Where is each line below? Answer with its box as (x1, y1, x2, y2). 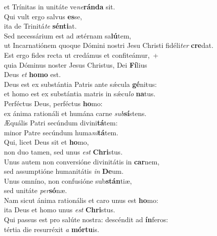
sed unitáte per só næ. (4, 185, 67, 196)
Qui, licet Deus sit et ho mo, (4, 137, 89, 147)
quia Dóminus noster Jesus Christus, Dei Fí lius (4, 59, 147, 70)
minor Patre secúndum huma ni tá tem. (4, 127, 119, 137)
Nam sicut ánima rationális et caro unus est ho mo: (4, 195, 159, 205)
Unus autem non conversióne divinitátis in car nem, (4, 156, 160, 166)
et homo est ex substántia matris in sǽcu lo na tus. (4, 88, 156, 99)
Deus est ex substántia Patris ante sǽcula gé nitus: (4, 79, 157, 89)
